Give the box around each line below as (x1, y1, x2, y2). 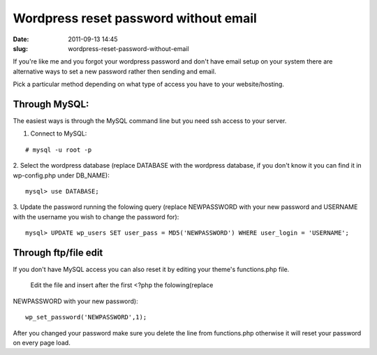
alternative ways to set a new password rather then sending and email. (13, 67, 216, 75)
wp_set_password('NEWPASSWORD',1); (25, 313, 147, 321)
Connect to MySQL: (30, 129, 87, 138)
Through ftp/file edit (13, 247, 103, 259)
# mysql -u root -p (25, 145, 92, 154)
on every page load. (13, 339, 71, 347)
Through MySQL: (13, 98, 89, 110)
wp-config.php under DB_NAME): (13, 171, 110, 180)
